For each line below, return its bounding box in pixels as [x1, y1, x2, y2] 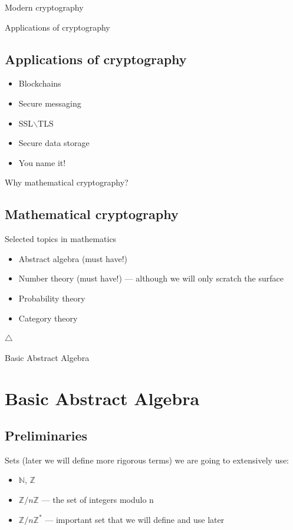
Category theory [18, 312, 78, 324]
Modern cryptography [5, 1, 84, 13]
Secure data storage [18, 137, 90, 149]
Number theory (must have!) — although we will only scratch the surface [18, 272, 284, 284]
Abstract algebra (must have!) [18, 252, 127, 264]
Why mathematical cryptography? [5, 176, 129, 188]
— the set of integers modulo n [41, 493, 154, 506]
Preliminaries [5, 426, 88, 445]
